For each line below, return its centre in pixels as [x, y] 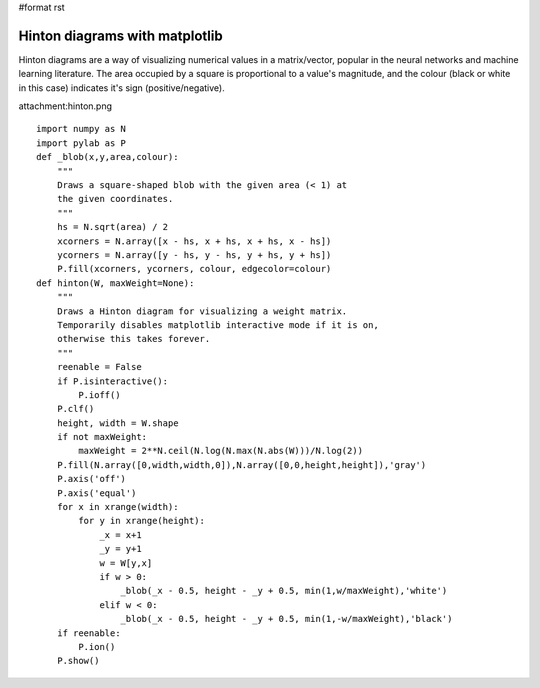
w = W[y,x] [126, 563]
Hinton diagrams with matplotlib [121, 35]
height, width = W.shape [117, 423]
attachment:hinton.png [65, 106]
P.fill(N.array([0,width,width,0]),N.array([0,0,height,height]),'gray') [241, 464]
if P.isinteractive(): [112, 381]
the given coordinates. [115, 199]
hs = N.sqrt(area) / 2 [112, 227]
